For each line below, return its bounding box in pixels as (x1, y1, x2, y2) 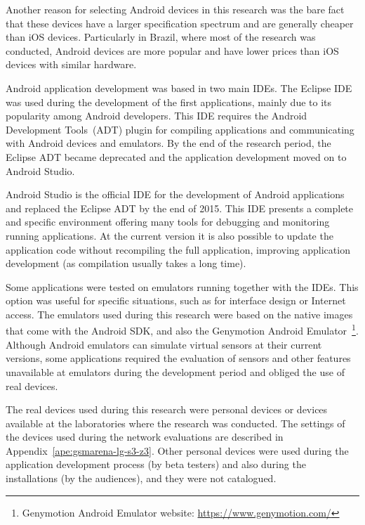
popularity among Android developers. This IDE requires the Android (6, 108, 307, 123)
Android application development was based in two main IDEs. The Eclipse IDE (6, 80, 352, 95)
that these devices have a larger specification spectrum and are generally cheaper (6, 15, 354, 30)
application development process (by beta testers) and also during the (6, 457, 306, 472)
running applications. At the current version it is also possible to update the (6, 228, 333, 242)
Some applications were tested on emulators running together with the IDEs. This (6, 279, 359, 294)
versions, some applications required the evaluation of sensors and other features (6, 351, 351, 365)
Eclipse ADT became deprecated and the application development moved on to (6, 149, 347, 164)
